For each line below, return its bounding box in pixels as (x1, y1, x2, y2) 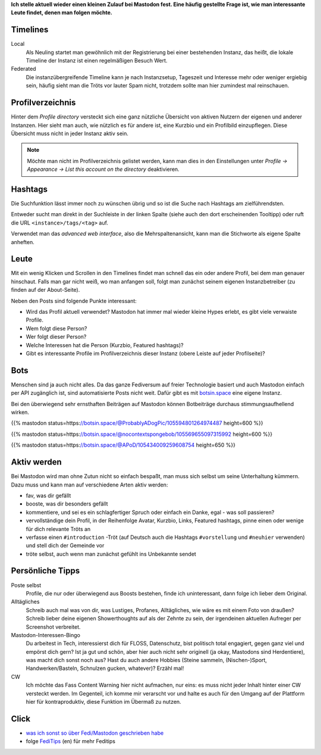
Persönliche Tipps (11, 566, 80, 576)
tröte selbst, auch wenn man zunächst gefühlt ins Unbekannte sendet (26, 550, 196, 557)
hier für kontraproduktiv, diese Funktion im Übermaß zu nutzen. (26, 698, 181, 706)
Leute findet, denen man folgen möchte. (11, 9, 113, 16)
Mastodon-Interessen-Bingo (11, 631, 80, 638)
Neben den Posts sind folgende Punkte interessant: (11, 297, 137, 304)
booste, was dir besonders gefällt (26, 500, 108, 507)
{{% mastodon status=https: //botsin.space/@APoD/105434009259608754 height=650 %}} (11, 441, 236, 449)
